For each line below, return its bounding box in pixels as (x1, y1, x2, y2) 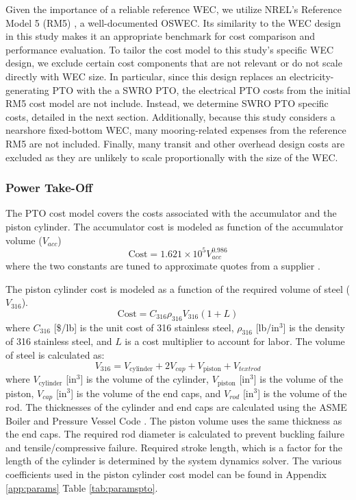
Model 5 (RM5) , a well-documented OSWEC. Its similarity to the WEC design (5, 15, 341, 29)
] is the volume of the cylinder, (80, 372, 209, 386)
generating (5, 82, 49, 97)
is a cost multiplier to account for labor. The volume (125, 334, 345, 348)
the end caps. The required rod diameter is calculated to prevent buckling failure (5, 427, 345, 441)
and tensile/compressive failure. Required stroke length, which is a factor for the (5, 440, 342, 454)
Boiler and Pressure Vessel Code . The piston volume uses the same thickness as (5, 413, 342, 427)
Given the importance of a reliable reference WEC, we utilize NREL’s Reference (5, 2, 342, 16)
